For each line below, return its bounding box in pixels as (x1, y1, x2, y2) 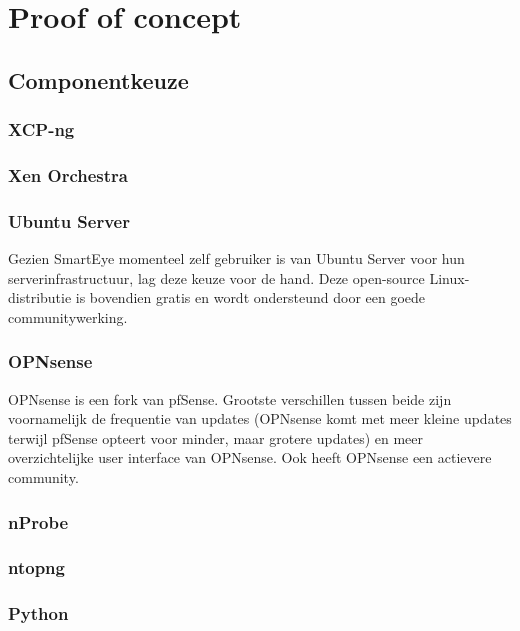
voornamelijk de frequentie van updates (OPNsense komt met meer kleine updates (8, 408, 512, 429)
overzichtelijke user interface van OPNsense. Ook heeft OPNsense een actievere (8, 447, 492, 468)
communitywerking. (8, 306, 128, 327)
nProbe (8, 509, 69, 534)
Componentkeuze (8, 64, 189, 95)
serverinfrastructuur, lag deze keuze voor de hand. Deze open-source (8, 267, 425, 288)
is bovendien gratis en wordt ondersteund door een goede (75, 287, 426, 308)
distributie (8, 287, 72, 308)
